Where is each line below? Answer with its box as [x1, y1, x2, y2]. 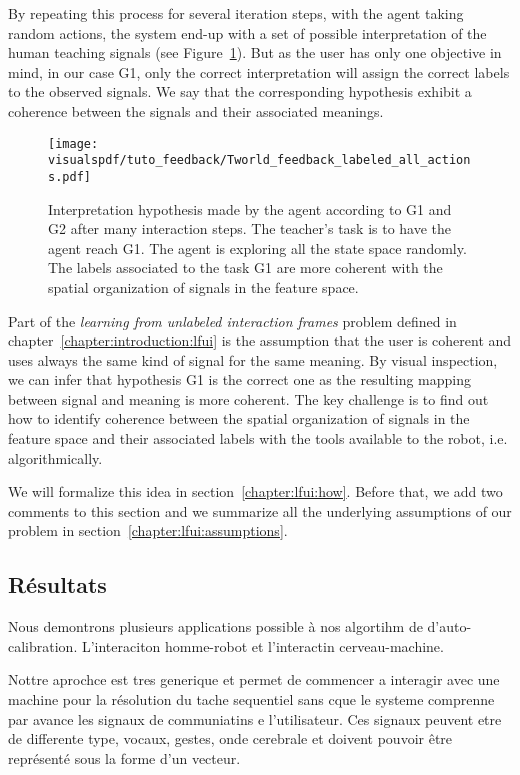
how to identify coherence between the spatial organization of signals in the [8, 408, 470, 429]
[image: [48, 136, 99, 151]
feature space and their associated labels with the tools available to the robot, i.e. [8, 428, 508, 449]
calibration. [8, 635, 78, 656]
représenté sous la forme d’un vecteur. [8, 747, 241, 768]
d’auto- [427, 616, 472, 637]
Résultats [8, 569, 107, 600]
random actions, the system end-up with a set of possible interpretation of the [8, 22, 487, 43]
